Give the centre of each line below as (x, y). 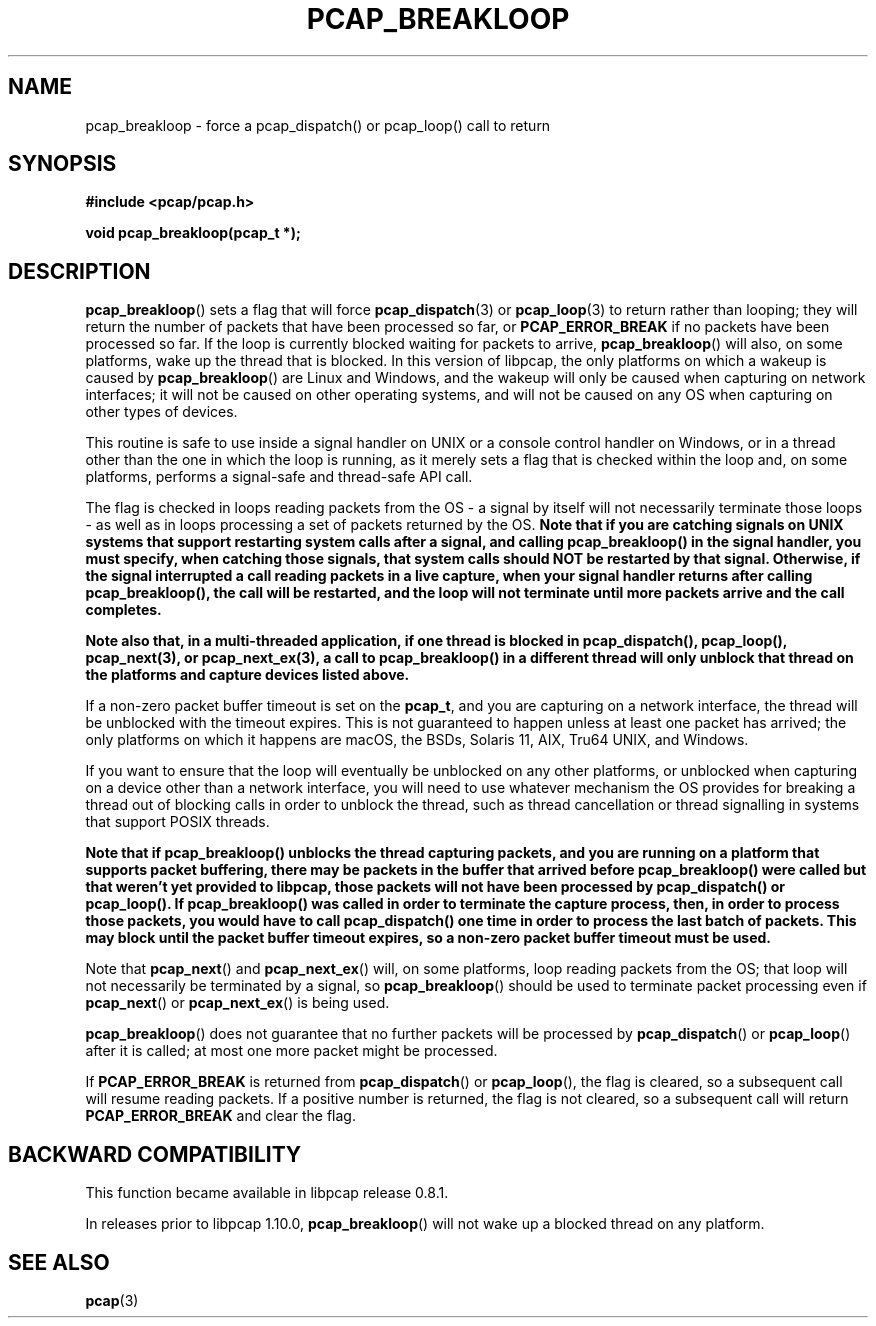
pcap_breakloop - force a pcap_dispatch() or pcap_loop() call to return (318, 125)
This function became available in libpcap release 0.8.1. (267, 1193)
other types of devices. (161, 412)
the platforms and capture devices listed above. (247, 675)
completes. (123, 610)
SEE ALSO (59, 1262)
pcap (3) (112, 1300)
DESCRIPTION (79, 271)
